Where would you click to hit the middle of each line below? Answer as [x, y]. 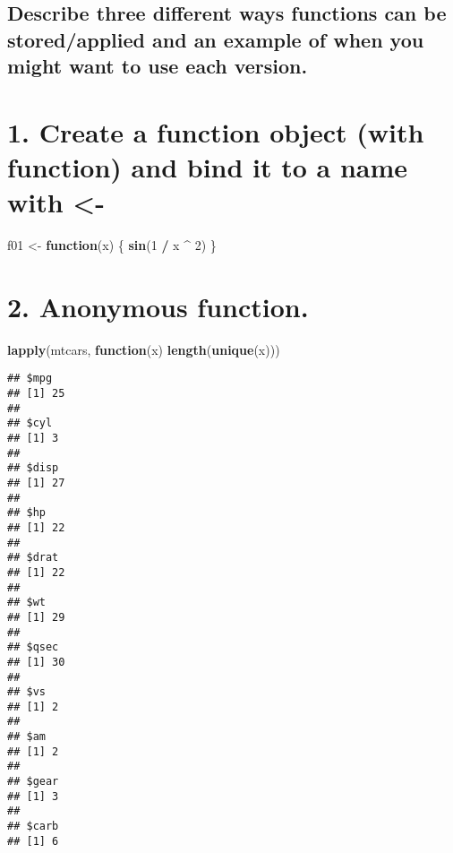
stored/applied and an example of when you [216, 39]
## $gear [33, 782]
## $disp [33, 468]
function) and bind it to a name [208, 166]
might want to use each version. [158, 66]
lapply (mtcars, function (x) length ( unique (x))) [144, 349]
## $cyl [30, 423]
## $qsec [33, 647]
